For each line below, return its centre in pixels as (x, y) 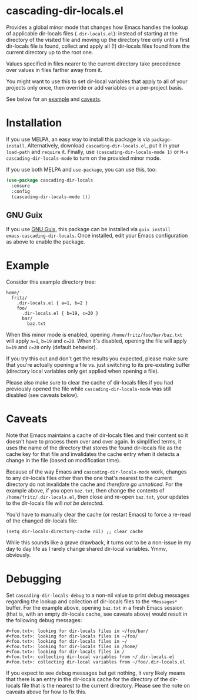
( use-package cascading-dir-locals (50, 180)
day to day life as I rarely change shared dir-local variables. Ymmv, (87, 549)
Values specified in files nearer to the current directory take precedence (94, 64)
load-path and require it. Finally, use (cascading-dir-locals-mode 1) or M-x (97, 152)
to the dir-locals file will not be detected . (55, 503)
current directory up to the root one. (50, 52)
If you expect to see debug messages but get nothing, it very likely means (96, 673)
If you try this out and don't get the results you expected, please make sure (97, 359)
